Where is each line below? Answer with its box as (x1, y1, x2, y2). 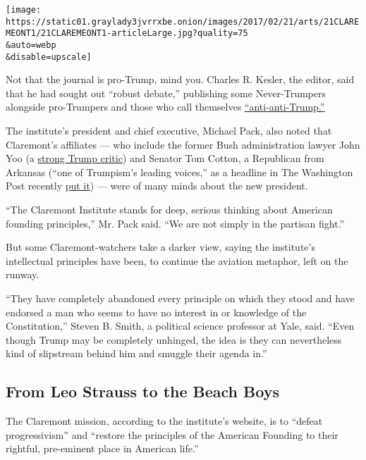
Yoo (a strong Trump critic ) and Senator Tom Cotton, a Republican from (6, 151, 324, 166)
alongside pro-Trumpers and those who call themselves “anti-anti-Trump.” (6, 99, 325, 114)
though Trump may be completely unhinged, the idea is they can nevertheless (6, 332, 342, 347)
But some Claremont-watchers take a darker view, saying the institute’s (6, 240, 315, 254)
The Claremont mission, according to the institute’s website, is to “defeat (6, 414, 323, 428)
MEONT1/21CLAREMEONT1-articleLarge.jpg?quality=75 (6, 28, 248, 39)
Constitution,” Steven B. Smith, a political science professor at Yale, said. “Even (6, 318, 355, 333)
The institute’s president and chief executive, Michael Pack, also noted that (6, 123, 332, 138)
